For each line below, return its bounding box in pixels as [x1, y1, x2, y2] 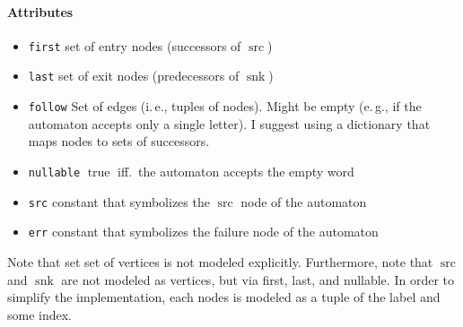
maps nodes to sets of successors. [28, 132, 210, 151]
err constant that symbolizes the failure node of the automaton [28, 222, 379, 241]
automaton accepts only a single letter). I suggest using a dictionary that [28, 114, 431, 133]
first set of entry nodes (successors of [28, 36, 241, 55]
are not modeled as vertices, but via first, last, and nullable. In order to [61, 270, 454, 288]
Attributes [7, 2, 74, 21]
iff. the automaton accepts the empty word [118, 161, 354, 180]
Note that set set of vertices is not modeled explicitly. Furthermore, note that [7, 252, 433, 271]
